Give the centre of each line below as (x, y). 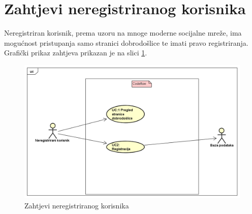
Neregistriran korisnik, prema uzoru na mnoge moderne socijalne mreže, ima (123, 33)
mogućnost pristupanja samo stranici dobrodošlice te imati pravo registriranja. (126, 42)
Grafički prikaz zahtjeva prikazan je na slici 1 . (76, 53)
